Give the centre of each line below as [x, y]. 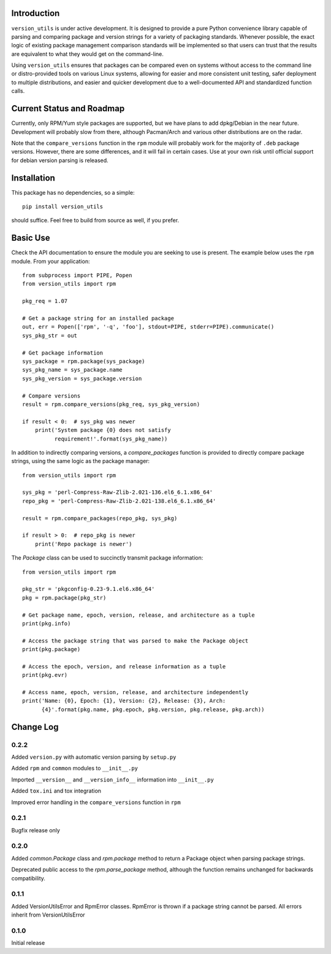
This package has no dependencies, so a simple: [73, 192]
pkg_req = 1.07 [45, 301]
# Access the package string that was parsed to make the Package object [135, 641]
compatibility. [29, 878]
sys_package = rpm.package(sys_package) [84, 362]
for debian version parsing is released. [60, 160]
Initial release [28, 943]
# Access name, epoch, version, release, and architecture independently [135, 692]
